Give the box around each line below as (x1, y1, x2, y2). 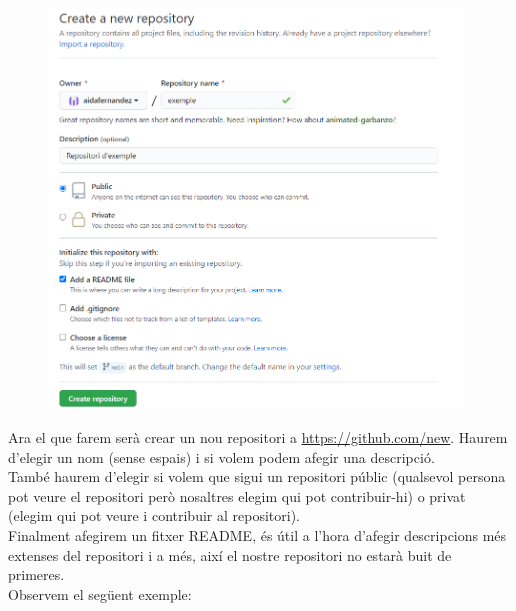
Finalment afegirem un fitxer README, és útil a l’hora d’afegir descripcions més (8, 524, 507, 545)
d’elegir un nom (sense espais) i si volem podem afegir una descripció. (8, 446, 435, 467)
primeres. (8, 564, 65, 585)
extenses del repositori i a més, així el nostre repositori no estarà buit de (8, 544, 452, 565)
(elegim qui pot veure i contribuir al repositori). (8, 505, 300, 526)
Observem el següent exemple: (8, 583, 192, 604)
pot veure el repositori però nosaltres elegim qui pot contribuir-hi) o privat (8, 485, 466, 506)
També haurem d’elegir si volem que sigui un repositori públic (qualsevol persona (8, 466, 506, 487)
